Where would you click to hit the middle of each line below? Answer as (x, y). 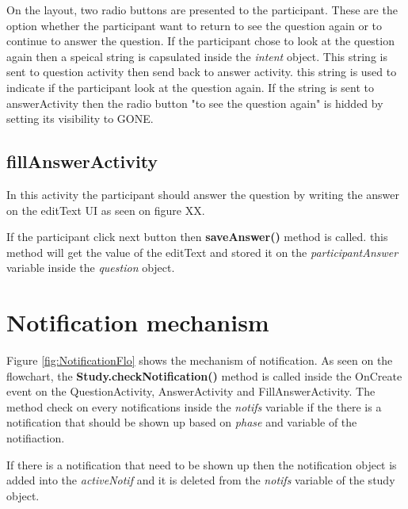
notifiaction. (36, 438)
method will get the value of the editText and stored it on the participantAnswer (202, 252)
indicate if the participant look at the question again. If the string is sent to (190, 87)
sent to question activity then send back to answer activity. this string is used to (202, 72)
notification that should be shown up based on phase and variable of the (182, 422)
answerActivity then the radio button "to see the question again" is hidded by (195, 103)
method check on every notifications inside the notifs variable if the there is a (194, 406)
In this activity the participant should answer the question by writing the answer (203, 194)
